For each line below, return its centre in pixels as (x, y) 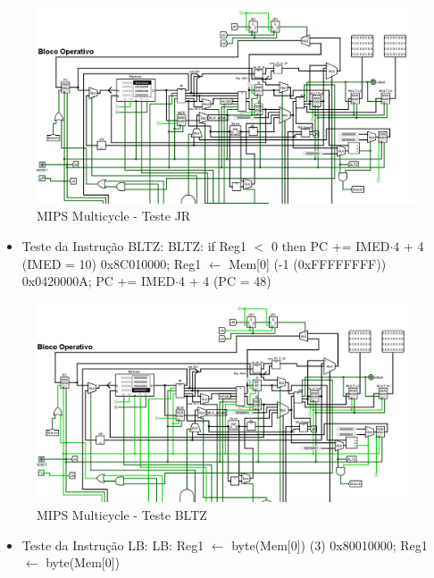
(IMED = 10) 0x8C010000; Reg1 (112, 263)
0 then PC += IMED (330, 246)
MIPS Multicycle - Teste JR (114, 216)
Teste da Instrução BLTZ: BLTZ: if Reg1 (134, 246)
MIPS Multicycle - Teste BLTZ (122, 515)
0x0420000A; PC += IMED (99, 281)
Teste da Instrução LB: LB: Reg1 (113, 544)
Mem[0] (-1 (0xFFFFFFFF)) (308, 263)
